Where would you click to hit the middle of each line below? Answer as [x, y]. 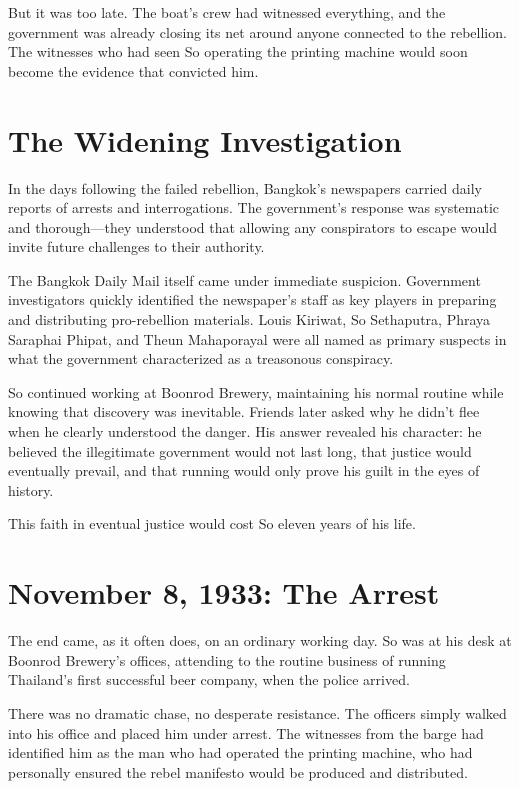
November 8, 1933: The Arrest [224, 592]
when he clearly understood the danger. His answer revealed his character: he [245, 431]
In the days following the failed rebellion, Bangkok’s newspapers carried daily [245, 187]
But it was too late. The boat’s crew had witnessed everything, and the [227, 12]
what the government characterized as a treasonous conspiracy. [201, 358]
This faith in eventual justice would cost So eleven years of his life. [212, 523]
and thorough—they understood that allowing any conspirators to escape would [252, 226]
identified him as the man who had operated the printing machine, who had [240, 752]
